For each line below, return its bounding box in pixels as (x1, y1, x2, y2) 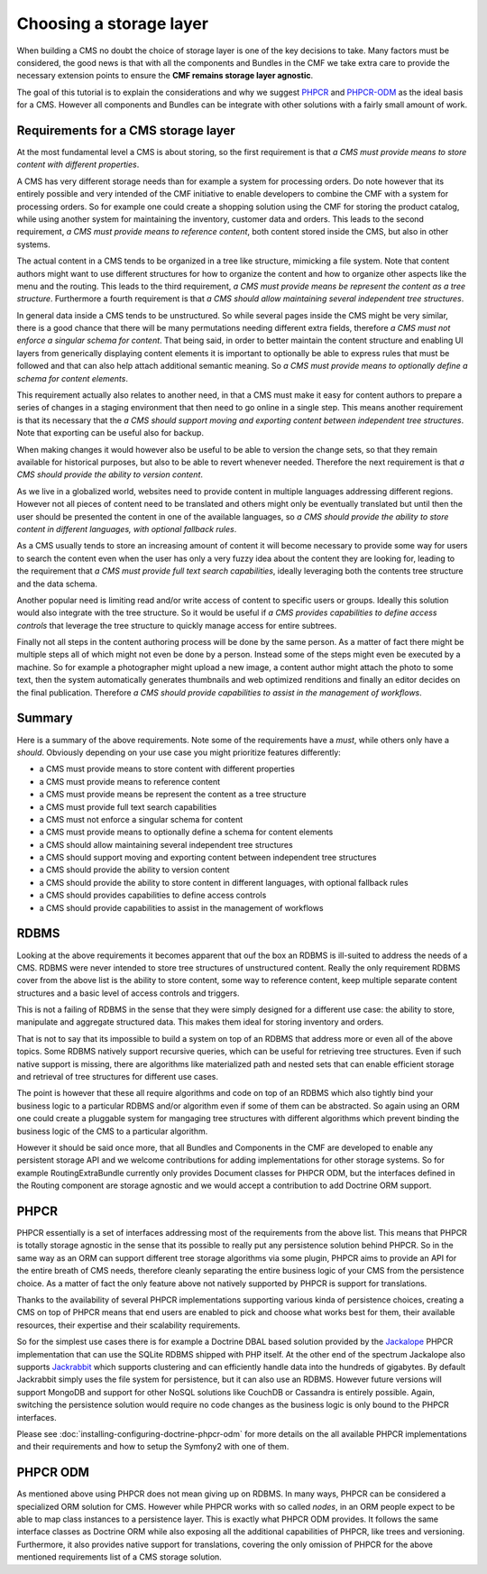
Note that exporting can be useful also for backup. (16, 428, 205, 438)
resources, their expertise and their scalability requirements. (16, 1320, 241, 1330)
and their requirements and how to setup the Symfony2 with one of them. (16, 1441, 289, 1452)
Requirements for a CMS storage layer (16, 123, 236, 138)
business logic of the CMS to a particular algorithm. (16, 1126, 208, 1137)
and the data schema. (16, 578, 98, 589)
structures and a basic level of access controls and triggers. (16, 988, 240, 999)
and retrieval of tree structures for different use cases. (16, 1072, 219, 1082)
